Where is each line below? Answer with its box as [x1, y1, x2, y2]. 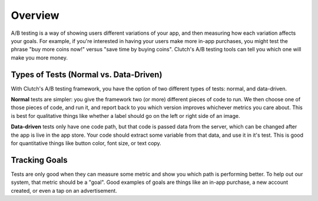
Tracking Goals [11, 155, 68, 165]
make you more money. [11, 54, 68, 61]
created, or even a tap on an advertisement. [11, 187, 117, 194]
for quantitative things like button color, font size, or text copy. [11, 139, 161, 147]
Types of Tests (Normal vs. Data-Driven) [11, 70, 163, 80]
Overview [11, 9, 59, 22]
